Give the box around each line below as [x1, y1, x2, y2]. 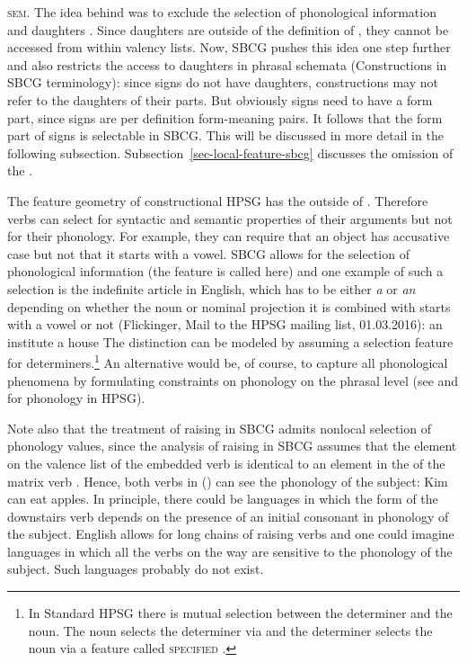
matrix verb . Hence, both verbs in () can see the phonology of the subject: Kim [7, 471, 448, 490]
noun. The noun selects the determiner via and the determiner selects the [28, 621, 433, 640]
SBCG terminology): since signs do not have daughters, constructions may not [7, 73, 438, 92]
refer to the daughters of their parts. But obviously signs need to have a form [7, 90, 433, 109]
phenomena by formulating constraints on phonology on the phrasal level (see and [7, 371, 459, 389]
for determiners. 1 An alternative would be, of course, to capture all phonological [7, 351, 448, 371]
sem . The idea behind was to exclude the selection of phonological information [7, 3, 436, 21]
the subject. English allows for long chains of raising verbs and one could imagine [7, 524, 454, 543]
